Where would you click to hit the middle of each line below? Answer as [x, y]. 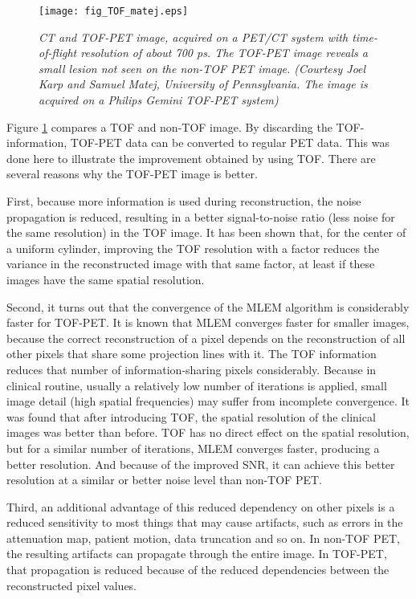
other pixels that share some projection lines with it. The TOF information [192, 354]
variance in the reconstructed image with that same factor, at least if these [191, 264]
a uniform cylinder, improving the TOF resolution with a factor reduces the [193, 248]
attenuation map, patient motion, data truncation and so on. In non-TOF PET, [203, 538]
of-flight [58, 53]
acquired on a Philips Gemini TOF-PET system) [159, 100]
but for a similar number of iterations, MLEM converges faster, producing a [193, 448]
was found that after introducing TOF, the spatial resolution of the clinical [191, 416]
